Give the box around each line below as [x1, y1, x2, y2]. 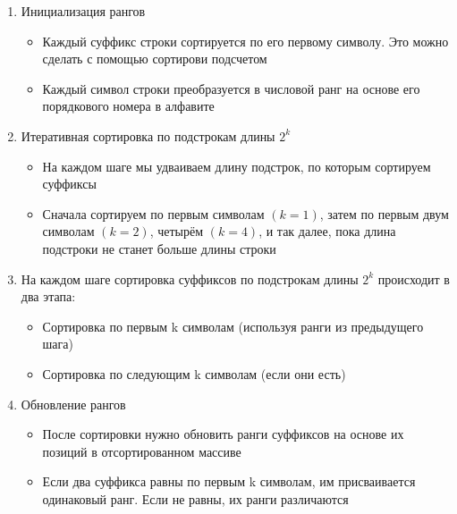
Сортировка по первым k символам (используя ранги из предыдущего [42, 316, 424, 335]
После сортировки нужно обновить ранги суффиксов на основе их [42, 425, 404, 443]
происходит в [377, 269, 450, 288]
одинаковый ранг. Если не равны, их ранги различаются [42, 489, 349, 508]
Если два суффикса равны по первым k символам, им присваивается [42, 472, 416, 491]
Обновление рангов [21, 394, 126, 413]
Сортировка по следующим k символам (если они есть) [42, 364, 346, 383]
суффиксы [42, 174, 97, 193]
